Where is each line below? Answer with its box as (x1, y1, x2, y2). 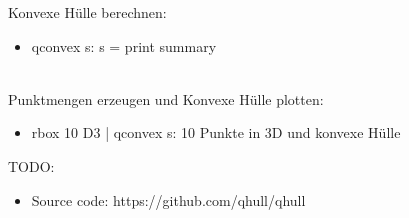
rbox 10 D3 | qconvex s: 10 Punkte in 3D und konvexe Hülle (31, 122, 401, 143)
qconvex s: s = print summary (31, 35, 217, 56)
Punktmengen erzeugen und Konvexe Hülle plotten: (8, 88, 324, 109)
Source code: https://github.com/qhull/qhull (31, 189, 306, 210)
